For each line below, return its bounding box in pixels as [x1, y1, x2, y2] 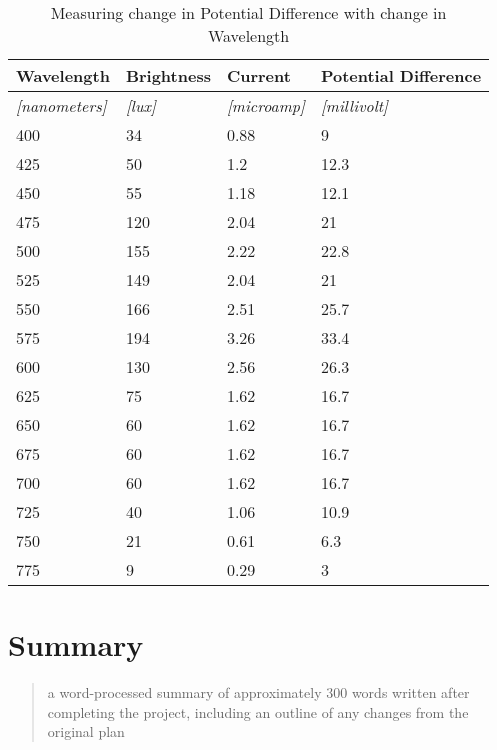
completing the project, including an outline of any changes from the [47, 701, 469, 722]
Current [226, 64, 291, 87]
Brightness [125, 64, 211, 87]
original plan [47, 721, 125, 742]
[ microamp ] [226, 94, 305, 117]
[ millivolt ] [320, 94, 388, 117]
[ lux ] [125, 94, 156, 117]
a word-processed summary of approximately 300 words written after [47, 682, 470, 703]
